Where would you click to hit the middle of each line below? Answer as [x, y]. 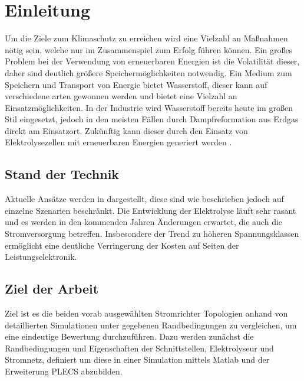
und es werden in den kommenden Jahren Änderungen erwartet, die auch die [144, 222]
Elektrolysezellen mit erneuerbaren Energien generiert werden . [118, 142]
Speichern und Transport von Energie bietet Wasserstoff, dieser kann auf [136, 84]
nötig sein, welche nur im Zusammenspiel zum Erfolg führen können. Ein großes [149, 49]
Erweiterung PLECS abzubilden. [64, 371]
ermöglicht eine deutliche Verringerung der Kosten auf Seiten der [122, 245]
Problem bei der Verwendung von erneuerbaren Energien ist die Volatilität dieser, [152, 61]
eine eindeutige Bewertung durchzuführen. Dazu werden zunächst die [129, 336]
